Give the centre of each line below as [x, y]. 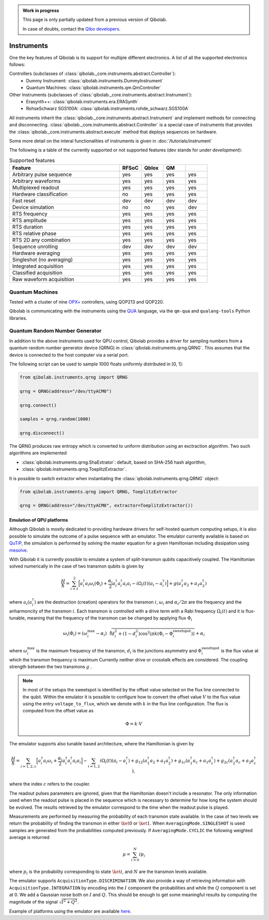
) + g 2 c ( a [223, 761]
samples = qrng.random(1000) [55, 419]
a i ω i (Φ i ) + [96, 584]
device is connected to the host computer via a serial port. [69, 355]
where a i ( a [21, 603]
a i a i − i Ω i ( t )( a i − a [143, 584]
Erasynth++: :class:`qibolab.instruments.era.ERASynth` [82, 102]
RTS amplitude [29, 221]
